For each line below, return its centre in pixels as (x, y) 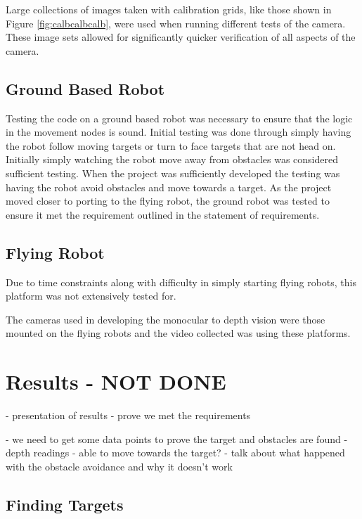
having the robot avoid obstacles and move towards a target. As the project (169, 187)
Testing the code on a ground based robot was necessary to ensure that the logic (179, 118)
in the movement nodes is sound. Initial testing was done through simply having (179, 132)
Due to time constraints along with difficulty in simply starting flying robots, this (181, 282)
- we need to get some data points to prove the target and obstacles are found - (177, 438)
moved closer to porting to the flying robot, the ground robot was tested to (168, 201)
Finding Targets (65, 504)
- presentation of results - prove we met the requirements (128, 415)
